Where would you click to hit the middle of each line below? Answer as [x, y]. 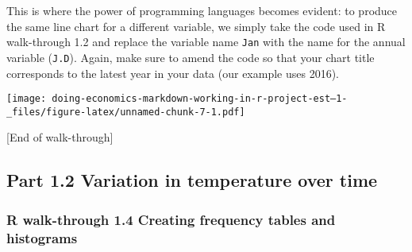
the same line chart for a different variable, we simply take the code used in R [196, 26]
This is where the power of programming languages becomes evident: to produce [202, 10]
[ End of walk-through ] [60, 137]
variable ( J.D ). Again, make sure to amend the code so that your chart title [191, 57]
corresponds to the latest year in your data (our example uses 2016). [173, 73]
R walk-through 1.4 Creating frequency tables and [171, 219]
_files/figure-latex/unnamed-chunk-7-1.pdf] [126, 112]
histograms [42, 237]
